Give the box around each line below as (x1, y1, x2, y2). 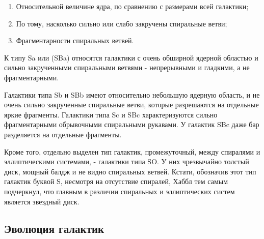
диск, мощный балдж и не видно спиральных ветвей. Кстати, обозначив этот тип (4, 166, 256, 176)
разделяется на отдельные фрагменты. (4, 129, 122, 139)
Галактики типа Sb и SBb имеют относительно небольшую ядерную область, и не (4, 89, 260, 100)
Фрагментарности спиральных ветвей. (16, 35, 134, 46)
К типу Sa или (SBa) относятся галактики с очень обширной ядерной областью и (4, 52, 258, 63)
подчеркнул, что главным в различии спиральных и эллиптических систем (4, 186, 235, 196)
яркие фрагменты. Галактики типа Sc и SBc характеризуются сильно (4, 109, 218, 119)
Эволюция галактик (4, 221, 104, 236)
